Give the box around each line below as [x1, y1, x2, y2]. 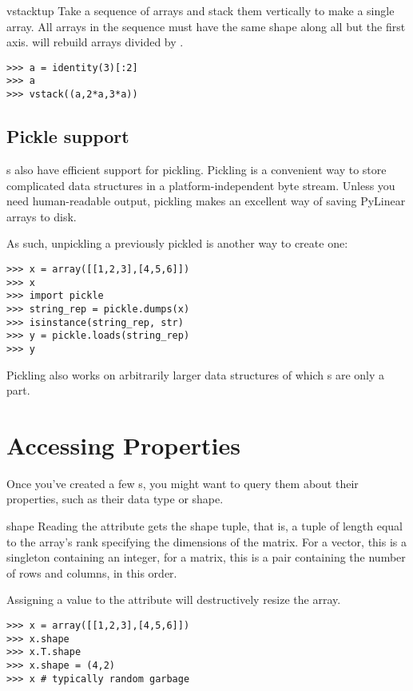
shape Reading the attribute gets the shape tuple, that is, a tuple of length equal [6, 518, 403, 534]
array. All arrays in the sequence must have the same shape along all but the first [6, 18, 406, 34]
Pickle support [6, 124, 129, 149]
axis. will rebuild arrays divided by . [6, 34, 184, 50]
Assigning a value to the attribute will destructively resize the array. [6, 591, 341, 608]
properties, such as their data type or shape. [6, 490, 224, 507]
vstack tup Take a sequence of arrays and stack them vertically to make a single [6, 2, 395, 18]
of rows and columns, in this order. [6, 564, 177, 581]
